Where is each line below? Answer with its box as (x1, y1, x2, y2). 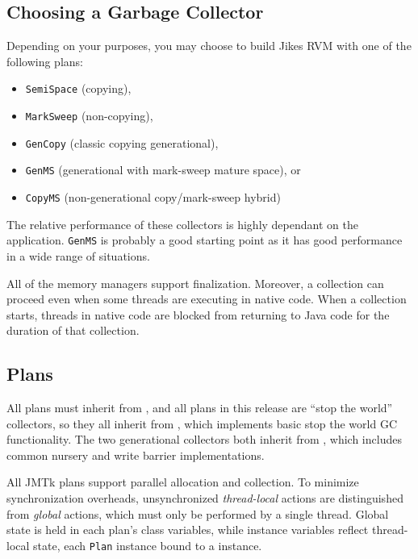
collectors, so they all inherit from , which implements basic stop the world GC (6, 415, 397, 432)
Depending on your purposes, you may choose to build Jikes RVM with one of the (6, 37, 412, 54)
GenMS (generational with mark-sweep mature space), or (25, 161, 301, 178)
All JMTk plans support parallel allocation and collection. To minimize (6, 473, 359, 490)
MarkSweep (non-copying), (25, 107, 153, 124)
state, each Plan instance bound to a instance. (33, 536, 262, 553)
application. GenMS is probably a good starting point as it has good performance (6, 232, 403, 248)
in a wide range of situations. (6, 247, 150, 264)
